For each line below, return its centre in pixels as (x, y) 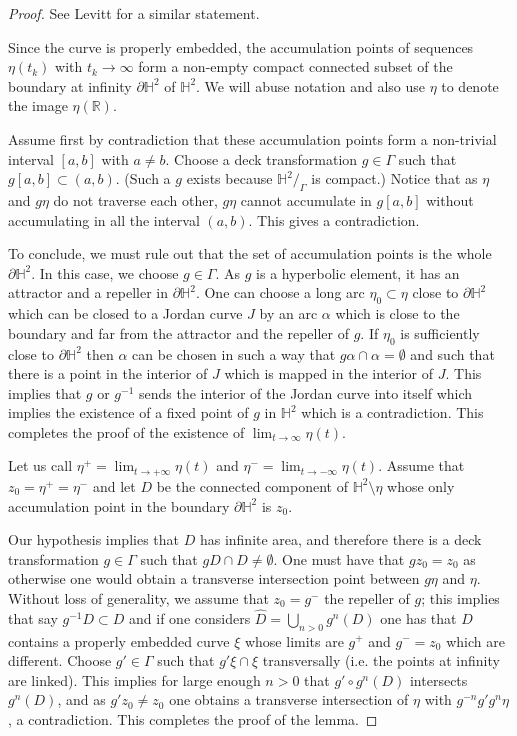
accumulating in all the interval (104, 219)
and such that (452, 353)
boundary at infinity (70, 85)
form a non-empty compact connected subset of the (295, 66)
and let (114, 485)
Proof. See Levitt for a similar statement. (134, 13)
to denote (470, 85)
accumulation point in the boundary (119, 505)
